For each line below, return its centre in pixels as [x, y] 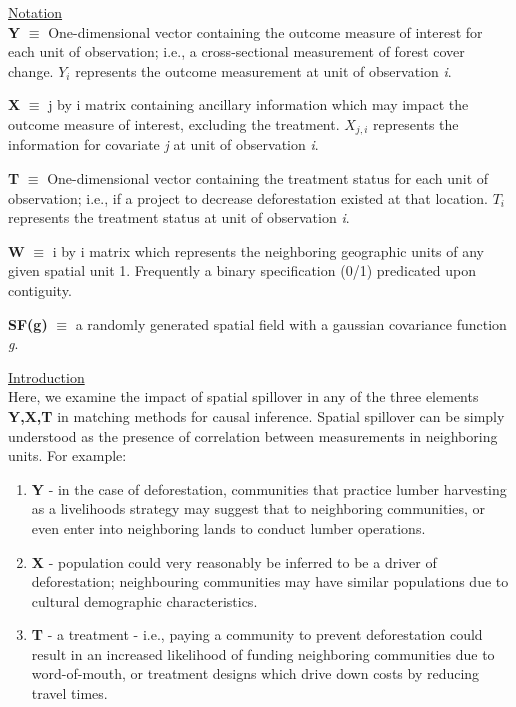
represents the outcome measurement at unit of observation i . [263, 70]
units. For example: [67, 455]
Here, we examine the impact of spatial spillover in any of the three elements [243, 396]
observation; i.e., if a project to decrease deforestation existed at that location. [248, 197]
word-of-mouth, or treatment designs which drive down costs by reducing [255, 673]
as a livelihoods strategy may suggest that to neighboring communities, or [258, 508]
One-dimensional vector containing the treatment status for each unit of [268, 178]
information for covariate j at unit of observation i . [163, 144]
